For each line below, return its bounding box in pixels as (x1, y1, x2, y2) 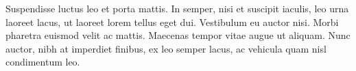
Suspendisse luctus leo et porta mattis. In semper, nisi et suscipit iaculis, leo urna (5, 1, 349, 15)
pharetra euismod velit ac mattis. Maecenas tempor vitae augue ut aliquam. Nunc (5, 28, 351, 42)
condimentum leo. (5, 55, 80, 69)
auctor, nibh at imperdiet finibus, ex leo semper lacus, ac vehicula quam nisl (5, 41, 327, 55)
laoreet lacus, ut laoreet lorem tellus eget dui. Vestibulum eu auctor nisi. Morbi (5, 14, 339, 29)
